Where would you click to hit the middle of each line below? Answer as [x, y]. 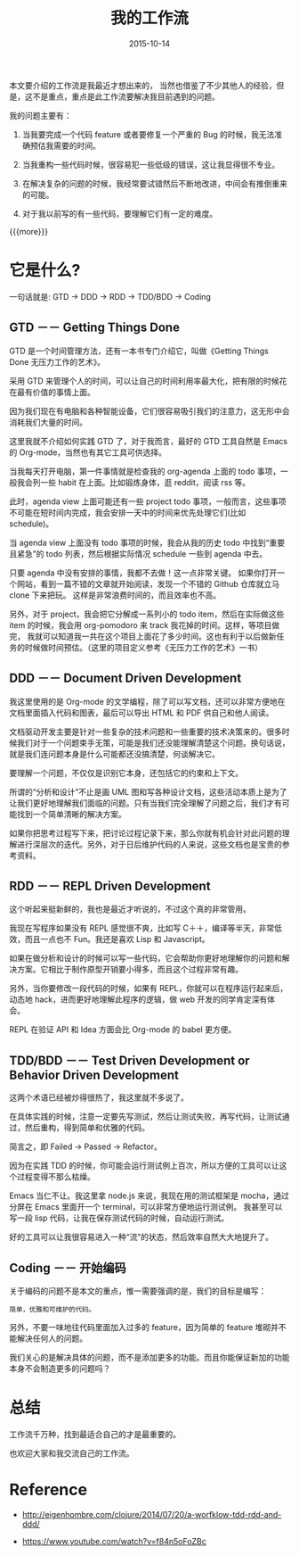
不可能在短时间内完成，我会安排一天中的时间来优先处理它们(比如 [128, 512]
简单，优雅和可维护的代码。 [53, 1309]
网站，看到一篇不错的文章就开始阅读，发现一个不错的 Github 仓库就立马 [148, 583]
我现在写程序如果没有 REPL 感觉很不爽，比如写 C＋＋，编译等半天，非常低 [146, 928]
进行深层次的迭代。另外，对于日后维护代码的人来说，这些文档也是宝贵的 [149, 844]
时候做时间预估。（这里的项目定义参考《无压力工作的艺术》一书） [143, 647]
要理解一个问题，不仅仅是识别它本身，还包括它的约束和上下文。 [126, 773]
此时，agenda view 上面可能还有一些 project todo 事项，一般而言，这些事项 [148, 501]
